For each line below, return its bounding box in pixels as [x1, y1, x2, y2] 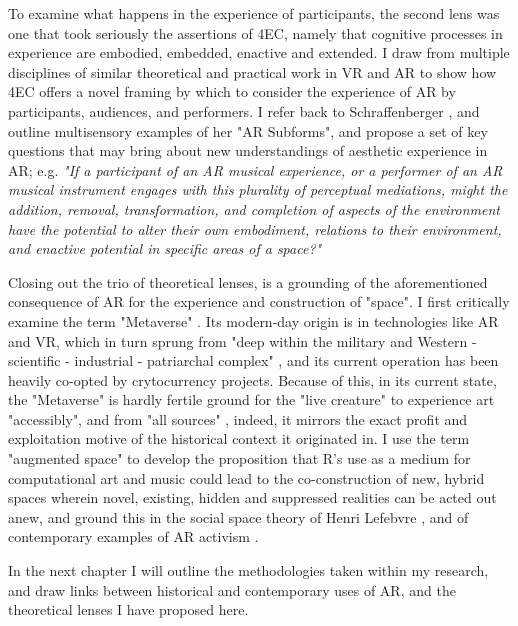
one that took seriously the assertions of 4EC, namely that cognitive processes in [8, 22, 503, 43]
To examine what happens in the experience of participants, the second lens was [8, 3, 500, 23]
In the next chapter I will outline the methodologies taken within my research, [8, 560, 489, 581]
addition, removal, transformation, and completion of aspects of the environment [8, 198, 501, 219]
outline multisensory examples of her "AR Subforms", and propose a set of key [8, 120, 488, 141]
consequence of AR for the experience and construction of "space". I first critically [8, 291, 510, 312]
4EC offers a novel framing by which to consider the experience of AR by [8, 81, 456, 102]
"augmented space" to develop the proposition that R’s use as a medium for [8, 448, 471, 469]
